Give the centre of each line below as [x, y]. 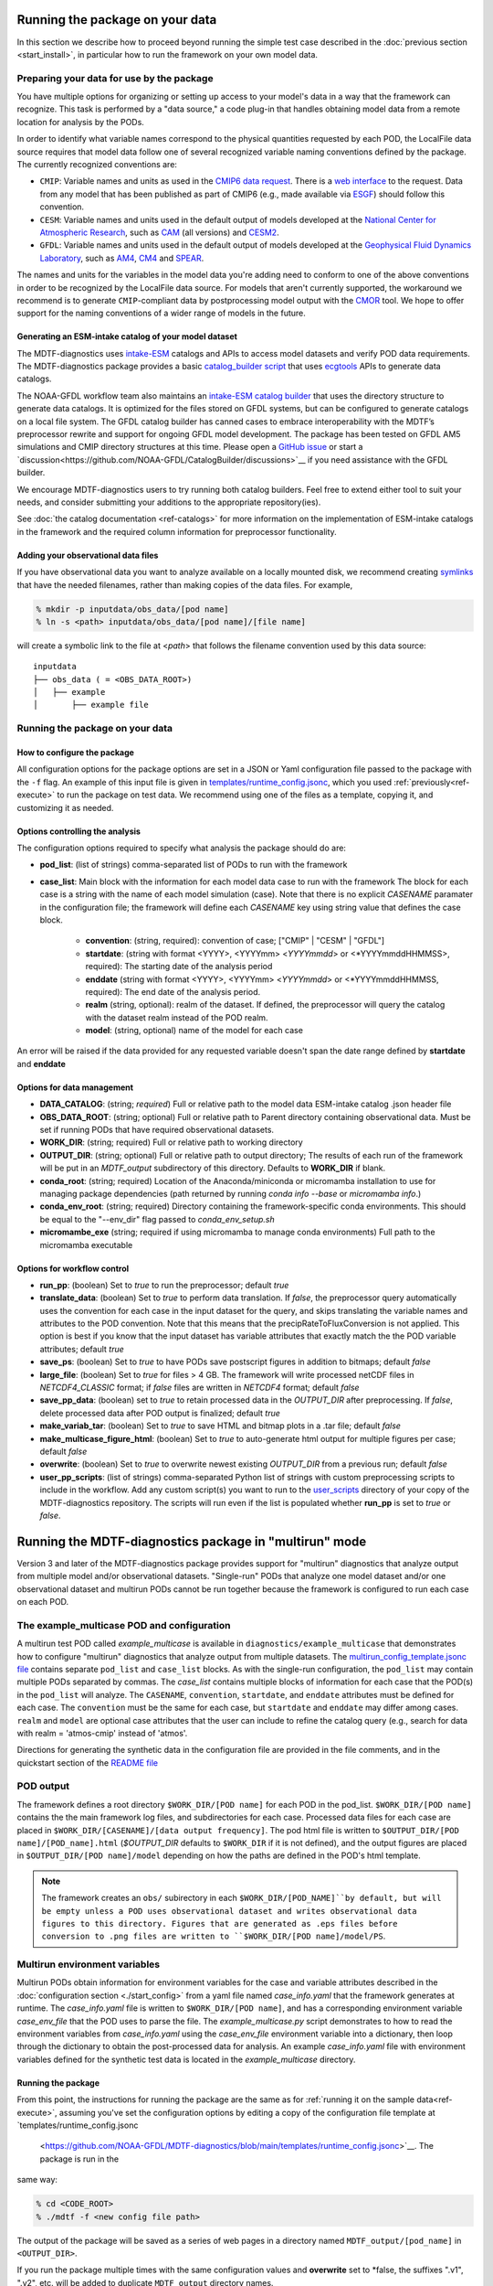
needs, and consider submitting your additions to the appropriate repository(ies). [169, 502]
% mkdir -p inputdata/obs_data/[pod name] [132, 609]
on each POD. [43, 1602]
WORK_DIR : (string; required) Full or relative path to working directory [171, 1142]
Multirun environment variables [88, 1964]
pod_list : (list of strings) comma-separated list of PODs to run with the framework [194, 865]
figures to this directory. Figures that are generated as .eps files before [220, 1923]
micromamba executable [86, 1244]
